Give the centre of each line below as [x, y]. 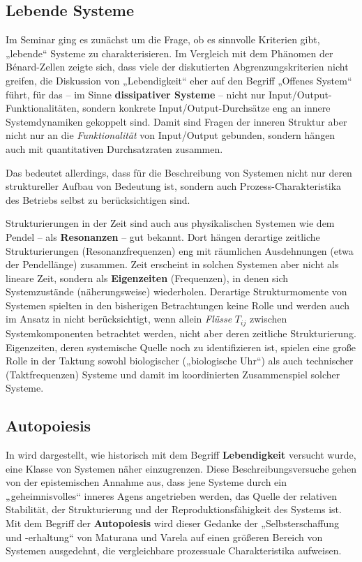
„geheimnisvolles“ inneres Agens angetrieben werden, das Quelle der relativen [171, 495]
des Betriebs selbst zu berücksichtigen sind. [98, 199]
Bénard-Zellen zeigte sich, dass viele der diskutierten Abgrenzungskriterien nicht [177, 67]
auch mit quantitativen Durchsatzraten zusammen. [114, 148]
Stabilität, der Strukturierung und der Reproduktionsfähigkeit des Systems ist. [174, 509]
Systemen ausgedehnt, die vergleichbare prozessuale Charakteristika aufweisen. [174, 550]
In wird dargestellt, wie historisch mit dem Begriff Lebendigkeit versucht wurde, [181, 455]
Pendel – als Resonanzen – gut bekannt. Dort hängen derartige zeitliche [163, 236]
